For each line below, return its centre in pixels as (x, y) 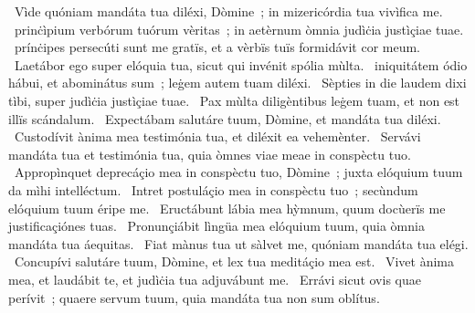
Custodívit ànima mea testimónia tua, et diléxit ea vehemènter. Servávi (217, 136)
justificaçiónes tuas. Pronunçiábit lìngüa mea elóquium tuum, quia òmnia (216, 226)
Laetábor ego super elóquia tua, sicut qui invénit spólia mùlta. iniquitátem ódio (241, 64)
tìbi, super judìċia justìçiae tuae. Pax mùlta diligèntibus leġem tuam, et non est (234, 100)
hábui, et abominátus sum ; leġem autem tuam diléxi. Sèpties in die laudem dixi (237, 83)
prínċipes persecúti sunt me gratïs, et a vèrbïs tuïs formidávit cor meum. (217, 47)
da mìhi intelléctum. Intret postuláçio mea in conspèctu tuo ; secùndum (213, 189)
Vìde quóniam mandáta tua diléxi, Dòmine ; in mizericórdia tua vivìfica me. (228, 11)
